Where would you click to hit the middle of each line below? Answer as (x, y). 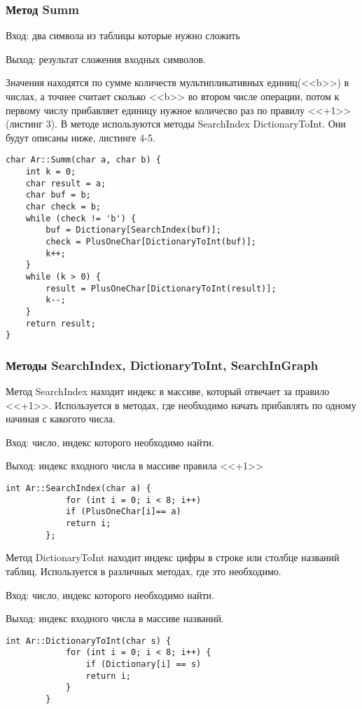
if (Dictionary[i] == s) (144, 665)
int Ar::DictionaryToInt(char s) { (89, 641)
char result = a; (66, 183)
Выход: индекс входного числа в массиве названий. (115, 618)
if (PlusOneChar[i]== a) (123, 512)
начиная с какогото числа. (61, 419)
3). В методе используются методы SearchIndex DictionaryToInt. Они (196, 124)
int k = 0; (51, 172)
